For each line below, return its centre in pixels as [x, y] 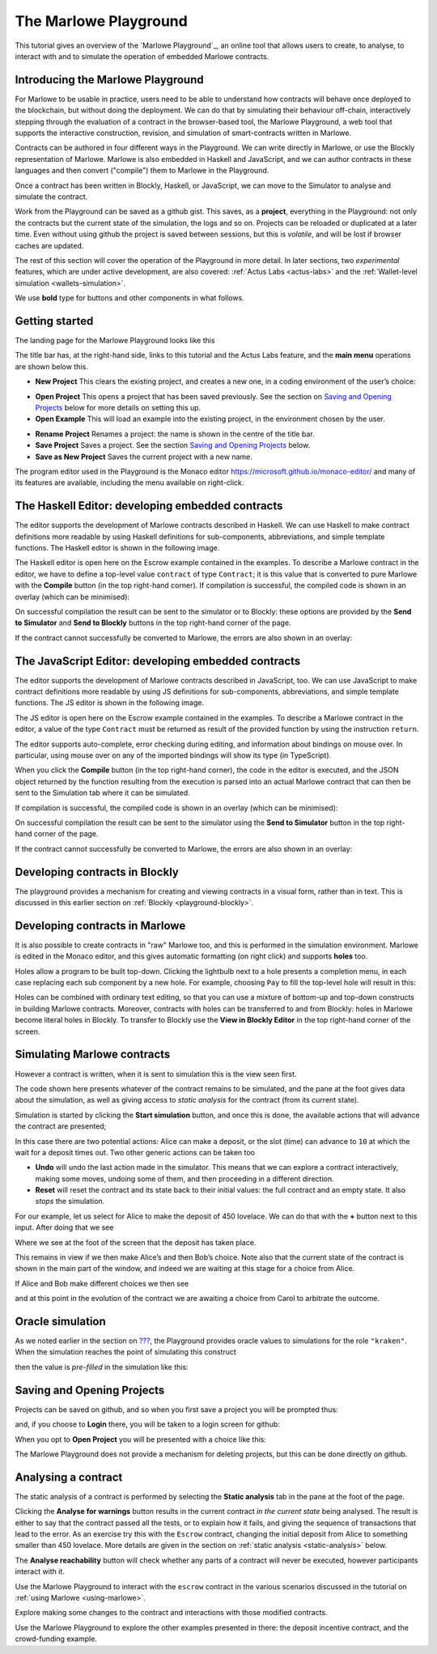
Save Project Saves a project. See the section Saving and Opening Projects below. [173, 445]
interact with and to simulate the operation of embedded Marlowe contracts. [142, 56]
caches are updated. [49, 245]
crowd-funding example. [56, 1639]
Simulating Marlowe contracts [93, 1054]
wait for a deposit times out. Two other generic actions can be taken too [135, 1152]
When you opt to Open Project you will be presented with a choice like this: [141, 1439]
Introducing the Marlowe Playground [109, 80]
